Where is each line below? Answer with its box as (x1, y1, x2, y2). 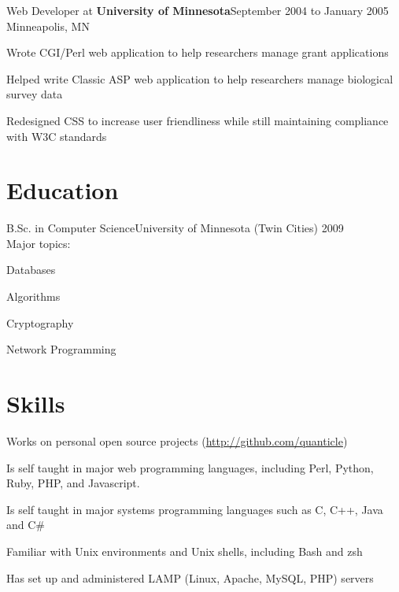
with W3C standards (6, 128, 107, 144)
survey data (6, 86, 63, 102)
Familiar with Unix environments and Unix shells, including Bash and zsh (6, 542, 363, 559)
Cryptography (6, 314, 74, 331)
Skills (6, 387, 65, 420)
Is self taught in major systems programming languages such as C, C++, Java (6, 501, 383, 517)
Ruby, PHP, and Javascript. (6, 475, 140, 491)
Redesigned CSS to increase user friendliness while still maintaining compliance (6, 112, 389, 128)
